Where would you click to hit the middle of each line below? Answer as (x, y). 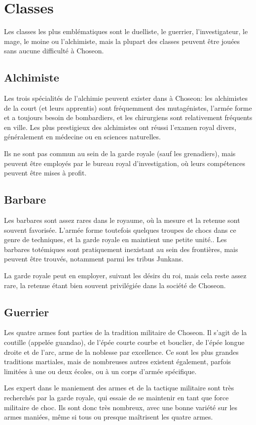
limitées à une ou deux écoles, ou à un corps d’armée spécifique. (100, 371)
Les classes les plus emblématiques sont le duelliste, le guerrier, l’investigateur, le (126, 31)
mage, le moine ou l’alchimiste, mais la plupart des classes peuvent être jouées (122, 41)
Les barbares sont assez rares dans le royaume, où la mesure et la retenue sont (122, 220)
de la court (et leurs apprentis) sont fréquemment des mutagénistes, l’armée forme (128, 107)
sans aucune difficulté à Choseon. (54, 51)
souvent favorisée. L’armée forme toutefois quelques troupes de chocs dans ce (120, 230)
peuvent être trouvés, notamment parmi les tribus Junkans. (94, 259)
